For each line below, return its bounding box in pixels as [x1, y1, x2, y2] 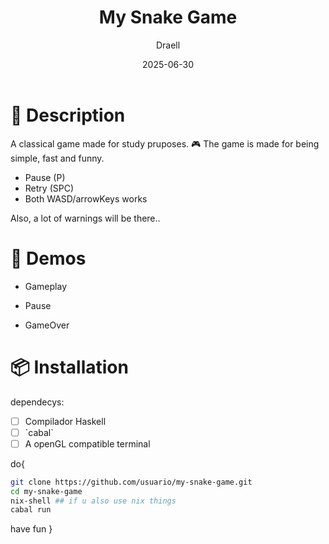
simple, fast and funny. [10, 152, 105, 164]
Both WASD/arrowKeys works [24, 192, 148, 205]
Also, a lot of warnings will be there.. [10, 212, 161, 224]
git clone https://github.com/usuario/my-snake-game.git [10, 477, 253, 487]
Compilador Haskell [24, 415, 107, 427]
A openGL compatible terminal [24, 437, 151, 450]
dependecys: [10, 396, 65, 408]
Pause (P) [24, 171, 66, 183]
